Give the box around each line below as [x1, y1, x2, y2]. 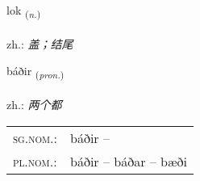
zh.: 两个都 [6, 96, 62, 113]
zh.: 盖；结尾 [6, 35, 73, 52]
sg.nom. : [13, 128, 57, 147]
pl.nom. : [13, 151, 57, 170]
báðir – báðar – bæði [70, 151, 187, 170]
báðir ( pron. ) [6, 62, 65, 82]
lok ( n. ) [6, 2, 41, 20]
